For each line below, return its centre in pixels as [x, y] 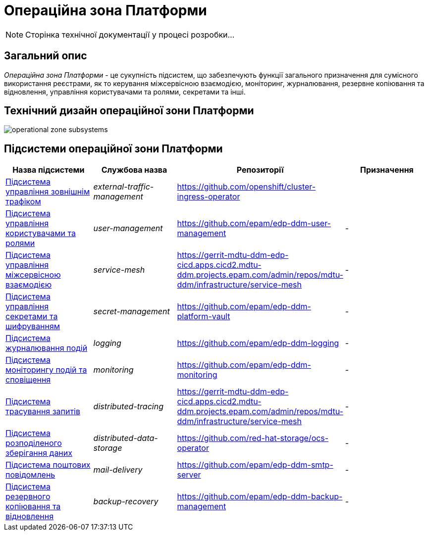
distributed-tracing [128, 407]
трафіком [23, 202]
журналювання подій [47, 348]
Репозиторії [260, 170]
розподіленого [34, 443]
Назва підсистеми [49, 170]
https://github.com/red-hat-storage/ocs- [253, 438]
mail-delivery [118, 470]
